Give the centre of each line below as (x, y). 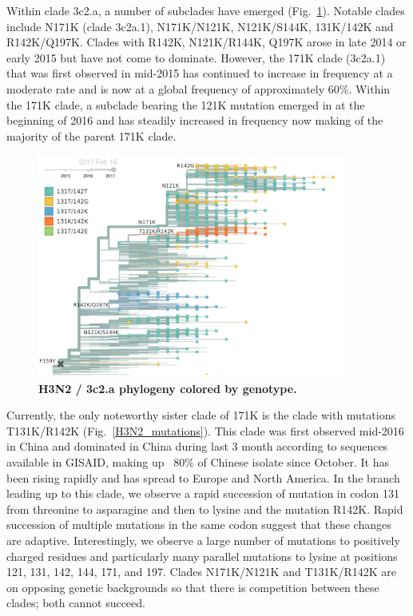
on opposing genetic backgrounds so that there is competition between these (193, 587)
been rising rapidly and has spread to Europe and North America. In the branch (203, 477)
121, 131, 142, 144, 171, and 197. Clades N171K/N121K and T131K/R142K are (201, 572)
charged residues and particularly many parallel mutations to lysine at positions (202, 556)
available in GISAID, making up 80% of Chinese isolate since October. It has (198, 462)
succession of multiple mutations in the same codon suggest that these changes (199, 525)
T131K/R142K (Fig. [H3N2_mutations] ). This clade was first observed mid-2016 (205, 430)
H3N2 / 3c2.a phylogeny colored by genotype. (168, 388)
